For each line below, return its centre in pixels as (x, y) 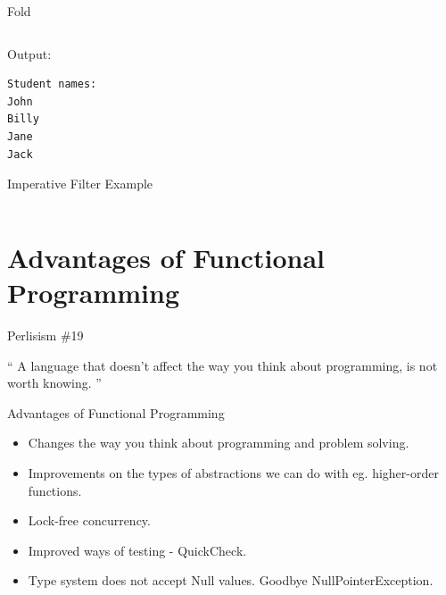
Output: (29, 53)
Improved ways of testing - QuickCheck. (137, 550)
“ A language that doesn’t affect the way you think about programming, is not (223, 365)
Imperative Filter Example (80, 184)
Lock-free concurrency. (89, 520)
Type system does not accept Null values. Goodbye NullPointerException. (231, 580)
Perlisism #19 (45, 335)
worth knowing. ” (54, 383)
